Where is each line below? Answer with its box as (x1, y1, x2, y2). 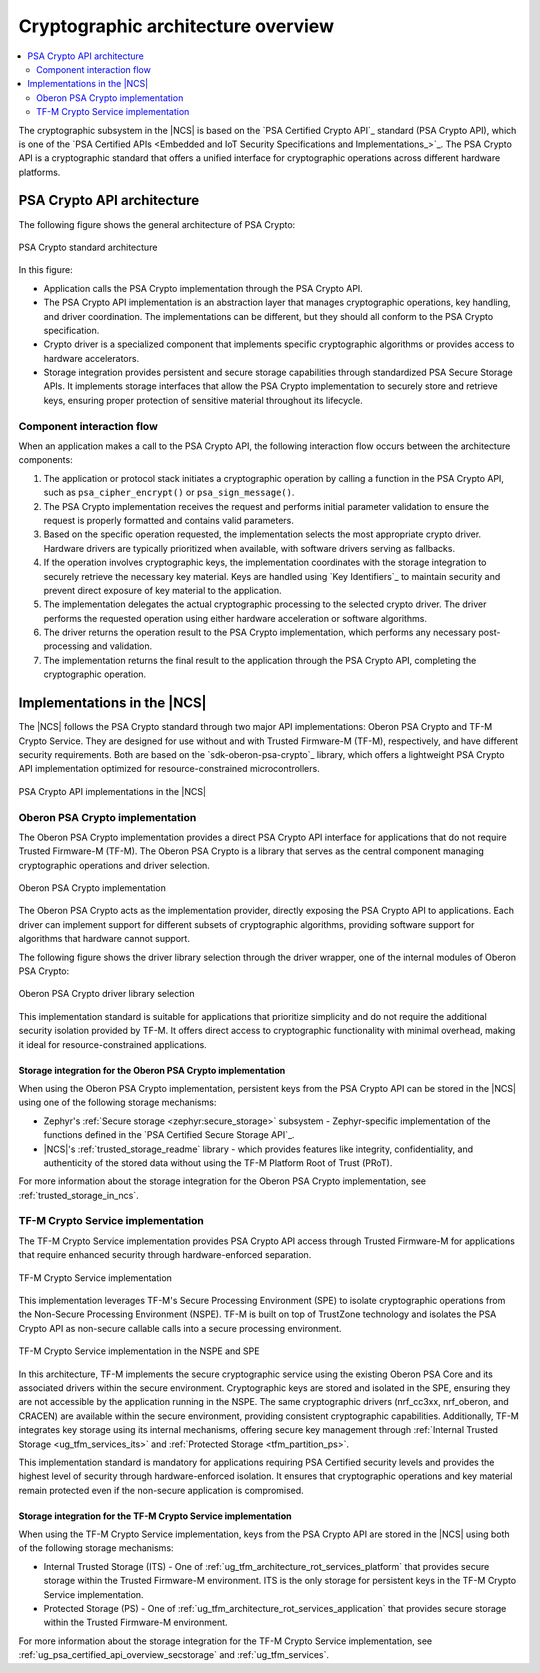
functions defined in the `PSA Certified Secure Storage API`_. (43, 1129, 295, 1141)
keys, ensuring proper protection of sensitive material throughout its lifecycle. (43, 394, 364, 406)
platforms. (18, 166, 61, 178)
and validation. (91, 640, 153, 652)
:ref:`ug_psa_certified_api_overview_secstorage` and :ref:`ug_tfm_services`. (18, 1649, 330, 1661)
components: (18, 454, 74, 466)
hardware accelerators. (43, 352, 140, 364)
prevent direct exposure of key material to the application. (43, 584, 282, 596)
